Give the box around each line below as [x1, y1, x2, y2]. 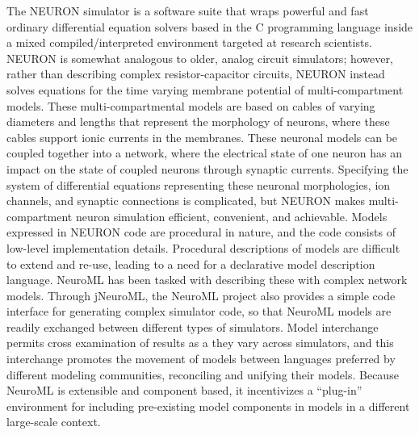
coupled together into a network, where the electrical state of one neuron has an [6, 144, 402, 161]
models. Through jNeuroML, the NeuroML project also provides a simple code [6, 287, 396, 303]
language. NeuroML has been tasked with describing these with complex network [6, 271, 408, 288]
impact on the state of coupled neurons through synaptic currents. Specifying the [6, 160, 409, 177]
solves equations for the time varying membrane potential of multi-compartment [6, 81, 404, 98]
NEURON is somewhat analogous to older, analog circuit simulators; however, [6, 49, 393, 66]
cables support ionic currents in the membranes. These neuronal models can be [6, 128, 398, 145]
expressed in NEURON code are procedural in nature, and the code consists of [6, 224, 396, 241]
